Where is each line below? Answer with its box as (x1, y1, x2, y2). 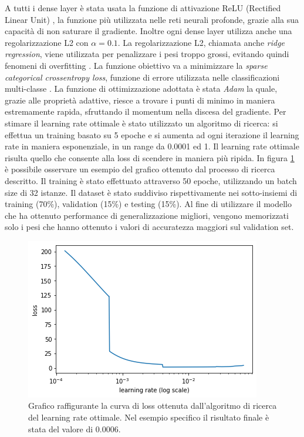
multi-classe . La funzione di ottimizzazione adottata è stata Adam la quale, (5, 82, 278, 95)
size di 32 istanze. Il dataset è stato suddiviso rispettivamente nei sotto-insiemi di (5, 186, 298, 198)
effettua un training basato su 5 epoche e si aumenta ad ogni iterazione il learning (5, 128, 299, 141)
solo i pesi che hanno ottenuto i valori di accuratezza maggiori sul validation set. (5, 221, 294, 233)
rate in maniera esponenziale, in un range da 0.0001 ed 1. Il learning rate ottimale (5, 140, 299, 152)
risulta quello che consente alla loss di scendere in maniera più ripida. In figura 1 (5, 151, 295, 164)
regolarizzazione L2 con (5, 36, 89, 48)
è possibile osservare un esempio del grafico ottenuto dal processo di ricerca (5, 163, 275, 175)
